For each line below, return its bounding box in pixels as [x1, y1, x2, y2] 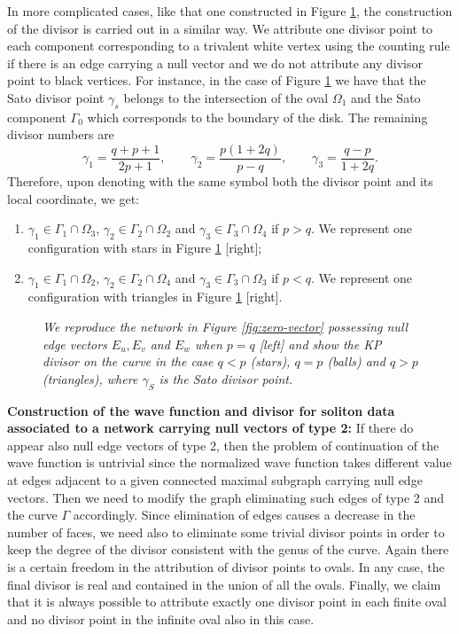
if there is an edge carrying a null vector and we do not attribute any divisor [7, 53, 424, 72]
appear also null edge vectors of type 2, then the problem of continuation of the [7, 435, 440, 454]
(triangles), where [43, 369, 138, 387]
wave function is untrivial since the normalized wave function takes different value [7, 453, 452, 472]
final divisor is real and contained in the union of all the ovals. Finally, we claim [7, 575, 441, 593]
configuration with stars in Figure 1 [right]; [27, 239, 262, 256]
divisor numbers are [7, 125, 114, 144]
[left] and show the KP [259, 334, 382, 353]
